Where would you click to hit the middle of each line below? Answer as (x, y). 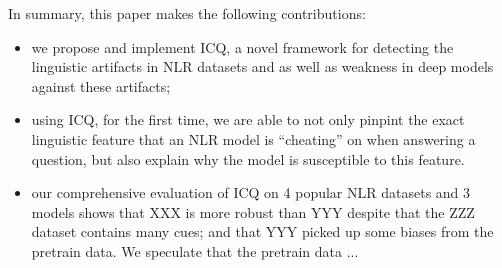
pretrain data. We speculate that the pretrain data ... (195, 250)
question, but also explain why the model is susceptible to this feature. (248, 158)
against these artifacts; (101, 85)
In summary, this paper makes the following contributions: (187, 13)
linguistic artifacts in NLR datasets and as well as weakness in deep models (262, 66)
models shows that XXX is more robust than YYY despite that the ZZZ (253, 211)
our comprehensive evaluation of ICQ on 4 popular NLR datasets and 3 (251, 192)
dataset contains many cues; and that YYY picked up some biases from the (262, 231)
